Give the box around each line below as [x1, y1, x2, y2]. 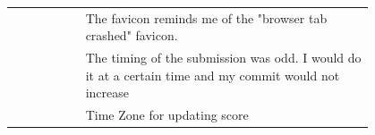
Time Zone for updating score [85, 105, 249, 124]
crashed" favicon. [85, 26, 178, 45]
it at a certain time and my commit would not [85, 65, 340, 84]
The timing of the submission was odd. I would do [85, 48, 362, 67]
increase [85, 83, 129, 102]
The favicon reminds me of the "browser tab [85, 8, 328, 27]
